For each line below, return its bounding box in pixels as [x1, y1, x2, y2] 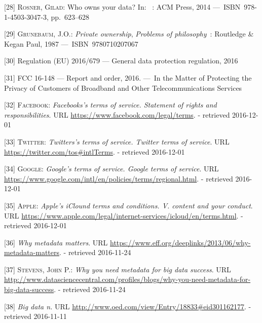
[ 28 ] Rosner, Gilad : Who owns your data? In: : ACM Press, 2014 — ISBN [4, 2, 241, 12]
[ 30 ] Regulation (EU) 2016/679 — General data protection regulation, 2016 [4, 55, 238, 66]
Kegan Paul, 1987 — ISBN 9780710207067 [4, 38, 138, 49]
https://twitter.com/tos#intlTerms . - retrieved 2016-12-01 [4, 146, 185, 157]
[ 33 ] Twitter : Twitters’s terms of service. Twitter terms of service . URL [4, 136, 230, 147]
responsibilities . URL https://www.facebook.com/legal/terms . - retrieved [4, 109, 230, 120]
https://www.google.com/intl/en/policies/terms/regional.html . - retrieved [4, 173, 233, 184]
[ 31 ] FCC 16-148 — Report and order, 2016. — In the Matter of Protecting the [4, 72, 252, 83]
